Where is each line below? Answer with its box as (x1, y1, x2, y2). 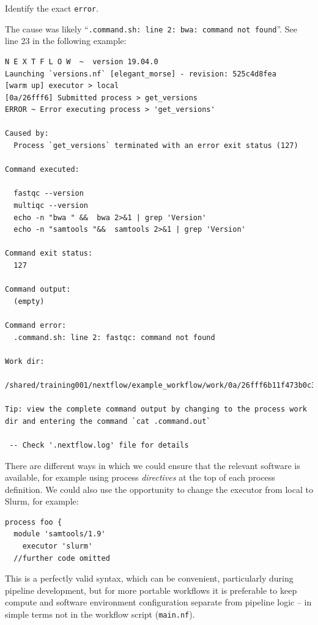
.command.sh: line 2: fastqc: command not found (13, 333, 215, 342)
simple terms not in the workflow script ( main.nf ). (5, 608, 195, 621)
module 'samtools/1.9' (13, 530, 106, 539)
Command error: (5, 320, 67, 330)
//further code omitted (13, 553, 110, 563)
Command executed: (5, 165, 79, 174)
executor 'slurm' (22, 542, 93, 551)
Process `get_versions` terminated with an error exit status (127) (13, 141, 298, 150)
